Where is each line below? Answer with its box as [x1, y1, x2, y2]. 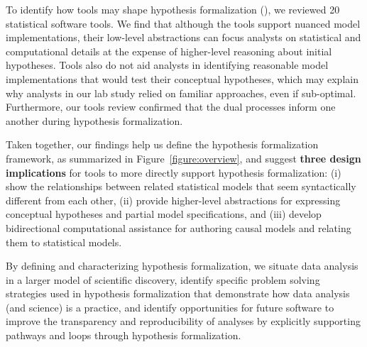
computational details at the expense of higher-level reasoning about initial [6, 43, 332, 58]
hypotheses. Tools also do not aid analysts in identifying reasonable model [6, 57, 329, 72]
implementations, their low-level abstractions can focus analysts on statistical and [6, 30, 361, 45]
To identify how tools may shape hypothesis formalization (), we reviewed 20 [6, 2, 340, 16]
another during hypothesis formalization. [6, 113, 183, 128]
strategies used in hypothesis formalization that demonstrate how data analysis [6, 286, 350, 301]
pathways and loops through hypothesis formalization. [6, 328, 241, 343]
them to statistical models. [6, 234, 122, 249]
